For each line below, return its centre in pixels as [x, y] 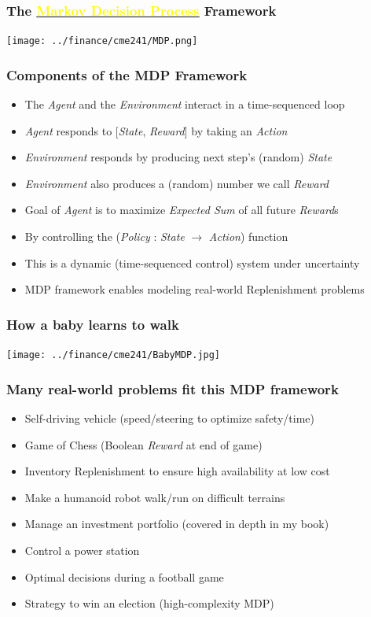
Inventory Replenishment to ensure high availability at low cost [177, 471]
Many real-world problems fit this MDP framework [173, 388]
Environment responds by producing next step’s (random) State [178, 157]
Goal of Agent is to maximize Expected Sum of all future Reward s [182, 210]
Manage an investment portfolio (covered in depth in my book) [177, 524]
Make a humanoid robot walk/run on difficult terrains [155, 497]
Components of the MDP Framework [127, 74]
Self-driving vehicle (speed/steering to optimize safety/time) [169, 417]
